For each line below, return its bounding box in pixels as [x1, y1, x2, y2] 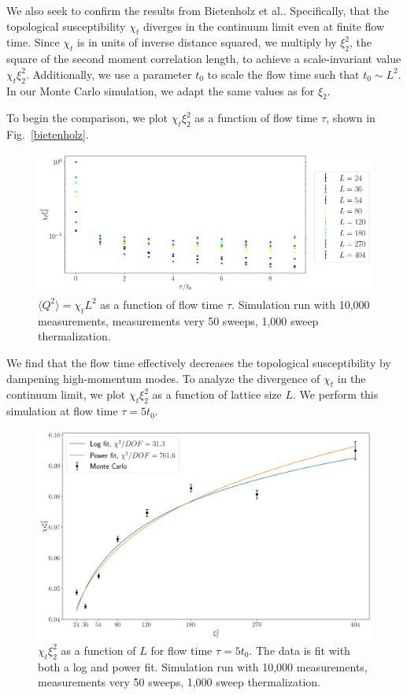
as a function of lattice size [152, 386, 282, 403]
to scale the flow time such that [207, 65, 360, 82]
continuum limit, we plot [6, 386, 126, 403]
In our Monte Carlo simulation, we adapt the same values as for [6, 82, 315, 98]
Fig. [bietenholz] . [6, 126, 89, 143]
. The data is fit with [249, 641, 350, 658]
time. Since [6, 34, 60, 50]
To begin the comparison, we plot [6, 110, 168, 126]
